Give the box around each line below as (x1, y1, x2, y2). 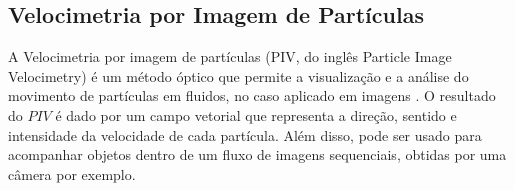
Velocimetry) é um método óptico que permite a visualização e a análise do (8, 65, 469, 86)
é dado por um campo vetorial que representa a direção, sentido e (55, 104, 457, 125)
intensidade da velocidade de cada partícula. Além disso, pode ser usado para (8, 124, 482, 145)
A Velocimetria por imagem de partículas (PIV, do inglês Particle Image (8, 46, 452, 67)
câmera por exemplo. (8, 163, 136, 184)
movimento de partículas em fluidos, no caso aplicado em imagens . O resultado (8, 85, 496, 106)
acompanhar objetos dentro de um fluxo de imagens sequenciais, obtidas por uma (8, 144, 507, 165)
